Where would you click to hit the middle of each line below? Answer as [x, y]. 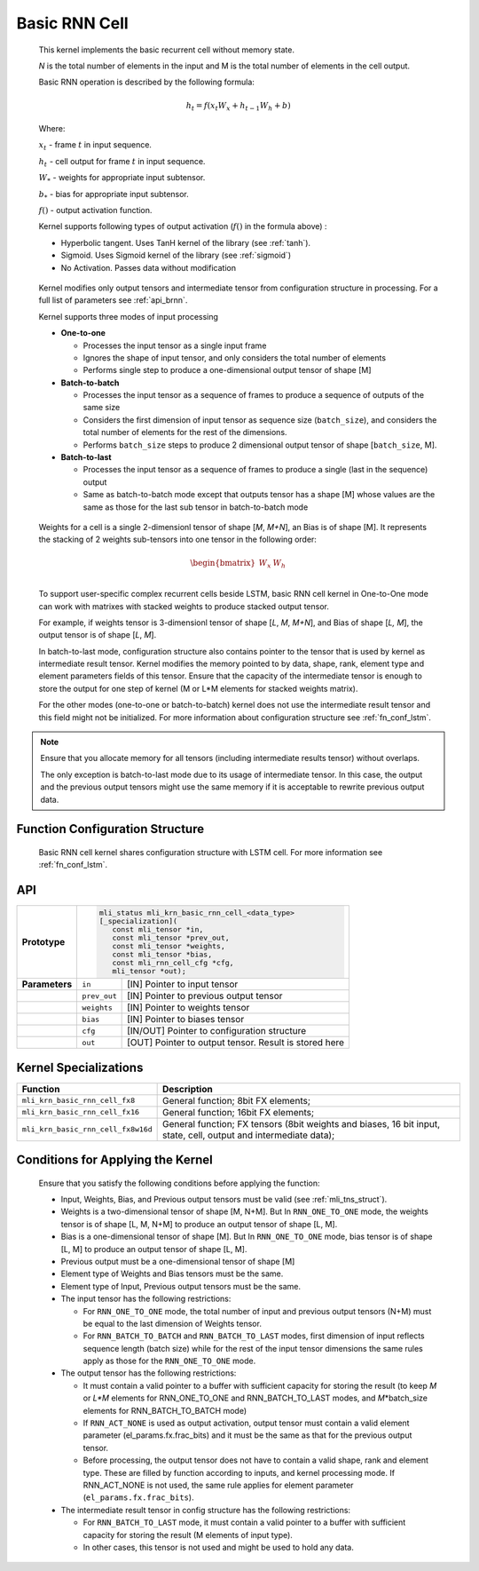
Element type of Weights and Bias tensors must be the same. [172, 1273]
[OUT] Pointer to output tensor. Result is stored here [236, 1043]
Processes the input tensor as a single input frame [175, 345]
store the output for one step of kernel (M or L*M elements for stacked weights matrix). [198, 688]
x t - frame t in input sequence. [95, 146]
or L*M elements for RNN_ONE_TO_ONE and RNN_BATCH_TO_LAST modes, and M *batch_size [255, 1398]
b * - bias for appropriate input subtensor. [114, 195]
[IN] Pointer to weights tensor [188, 1008]
